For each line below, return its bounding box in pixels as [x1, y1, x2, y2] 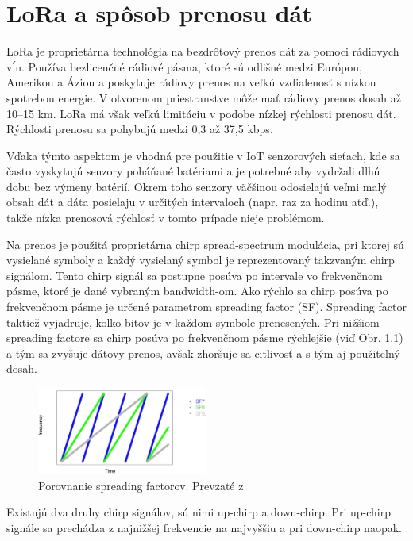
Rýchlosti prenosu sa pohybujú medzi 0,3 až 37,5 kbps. [6, 121, 273, 137]
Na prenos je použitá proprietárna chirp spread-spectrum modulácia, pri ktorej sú [6, 236, 404, 252]
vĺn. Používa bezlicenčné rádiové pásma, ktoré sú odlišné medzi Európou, [6, 58, 362, 75]
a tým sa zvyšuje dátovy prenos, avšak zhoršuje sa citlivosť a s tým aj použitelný [6, 344, 400, 361]
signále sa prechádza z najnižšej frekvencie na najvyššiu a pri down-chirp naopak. [6, 519, 402, 535]
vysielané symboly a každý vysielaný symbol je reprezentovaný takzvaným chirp [6, 251, 395, 268]
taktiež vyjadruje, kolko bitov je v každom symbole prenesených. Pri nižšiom [6, 313, 380, 330]
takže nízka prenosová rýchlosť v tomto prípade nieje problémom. [6, 209, 325, 226]
